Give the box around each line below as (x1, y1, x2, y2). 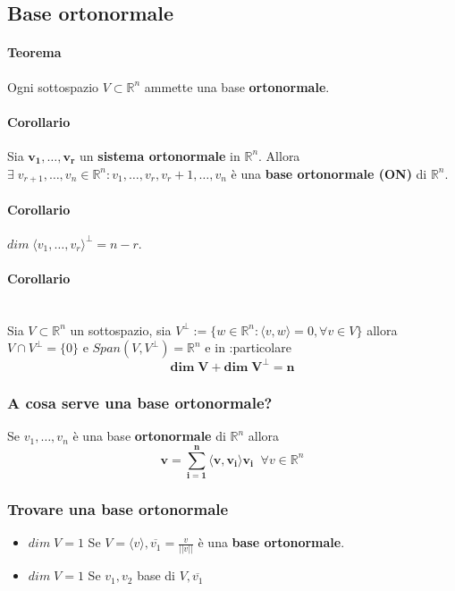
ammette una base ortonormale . (144, 77, 330, 96)
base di (137, 566, 175, 585)
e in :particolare (205, 338, 291, 357)
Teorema (7, 43, 62, 62)
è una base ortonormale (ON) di (231, 164, 427, 182)
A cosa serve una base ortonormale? (7, 391, 273, 413)
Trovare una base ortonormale (7, 497, 229, 519)
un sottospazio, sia (70, 320, 172, 339)
